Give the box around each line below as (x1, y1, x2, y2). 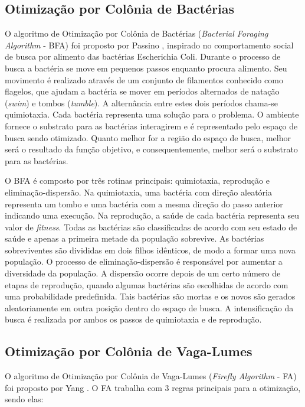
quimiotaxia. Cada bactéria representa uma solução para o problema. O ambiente (5, 108, 299, 121)
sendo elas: (5, 393, 44, 405)
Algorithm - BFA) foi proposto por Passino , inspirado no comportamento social (5, 38, 294, 51)
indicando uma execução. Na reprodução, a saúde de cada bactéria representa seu (5, 209, 299, 222)
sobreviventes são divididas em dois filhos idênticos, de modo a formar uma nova (5, 243, 296, 256)
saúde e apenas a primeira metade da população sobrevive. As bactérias (5, 232, 264, 245)
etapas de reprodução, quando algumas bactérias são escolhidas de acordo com (5, 278, 288, 291)
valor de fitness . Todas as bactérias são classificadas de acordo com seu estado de (5, 220, 297, 233)
